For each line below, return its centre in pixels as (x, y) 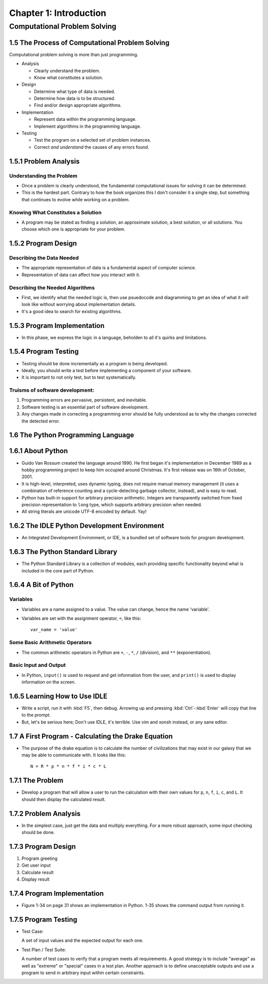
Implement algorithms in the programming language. (88, 126)
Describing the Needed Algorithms (52, 287)
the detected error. (41, 421)
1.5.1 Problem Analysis (44, 161)
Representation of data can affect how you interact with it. (81, 275)
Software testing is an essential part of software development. (85, 407)
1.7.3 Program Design (43, 847)
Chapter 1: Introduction (58, 13)
